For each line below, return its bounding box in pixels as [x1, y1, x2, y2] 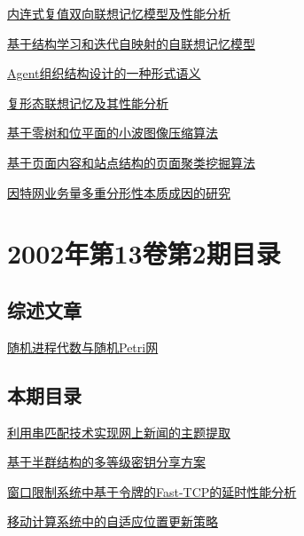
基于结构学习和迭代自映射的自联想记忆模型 [7, 34, 255, 52]
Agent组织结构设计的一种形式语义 [7, 64, 201, 83]
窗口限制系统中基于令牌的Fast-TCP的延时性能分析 [7, 482, 297, 501]
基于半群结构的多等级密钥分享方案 [7, 453, 206, 471]
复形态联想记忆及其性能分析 [7, 93, 168, 112]
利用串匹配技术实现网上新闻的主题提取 [7, 422, 230, 441]
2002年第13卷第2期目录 [7, 235, 281, 272]
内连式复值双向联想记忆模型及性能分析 [7, 4, 230, 22]
